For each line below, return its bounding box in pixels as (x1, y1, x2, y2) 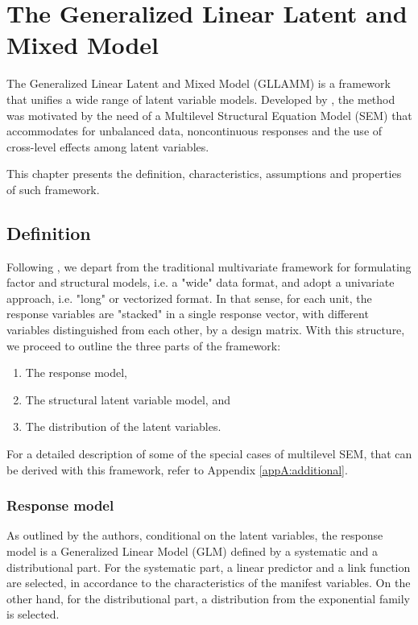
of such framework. (6, 180, 100, 197)
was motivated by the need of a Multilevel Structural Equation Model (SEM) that (6, 106, 412, 123)
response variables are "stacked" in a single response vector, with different (6, 305, 369, 322)
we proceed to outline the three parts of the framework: (6, 337, 281, 354)
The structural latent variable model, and (25, 391, 230, 408)
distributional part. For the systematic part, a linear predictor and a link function (6, 558, 411, 575)
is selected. (6, 606, 60, 623)
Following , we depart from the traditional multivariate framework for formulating (6, 258, 412, 275)
